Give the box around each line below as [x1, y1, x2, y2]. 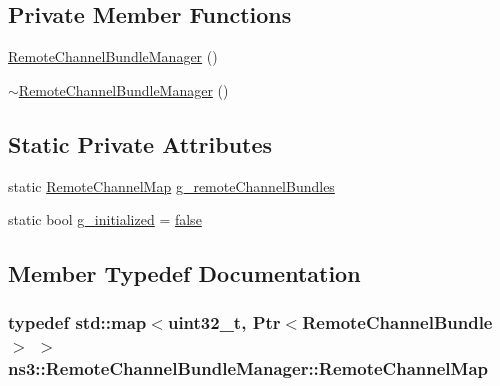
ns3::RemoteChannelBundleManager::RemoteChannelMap [8, 356, 488, 381]
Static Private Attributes [8, 128, 273, 159]
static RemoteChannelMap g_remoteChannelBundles [8, 175, 335, 196]
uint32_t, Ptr [167, 310, 281, 335]
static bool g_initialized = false [8, 209, 202, 230]
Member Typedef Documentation [8, 258, 361, 289]
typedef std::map [8, 310, 147, 335]
